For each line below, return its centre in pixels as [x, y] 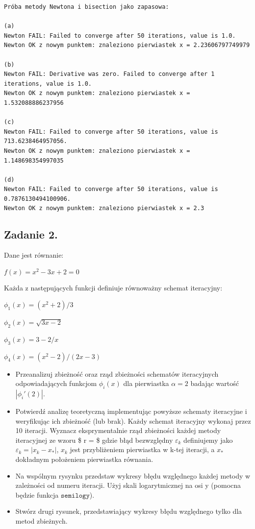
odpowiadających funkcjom [56, 383]
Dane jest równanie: [34, 255]
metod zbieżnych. [41, 520]
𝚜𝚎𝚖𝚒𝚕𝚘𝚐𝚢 [75, 495]
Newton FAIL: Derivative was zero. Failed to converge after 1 [109, 74]
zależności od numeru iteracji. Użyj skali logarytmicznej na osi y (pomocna [128, 485]
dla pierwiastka [146, 383]
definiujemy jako [208, 440]
